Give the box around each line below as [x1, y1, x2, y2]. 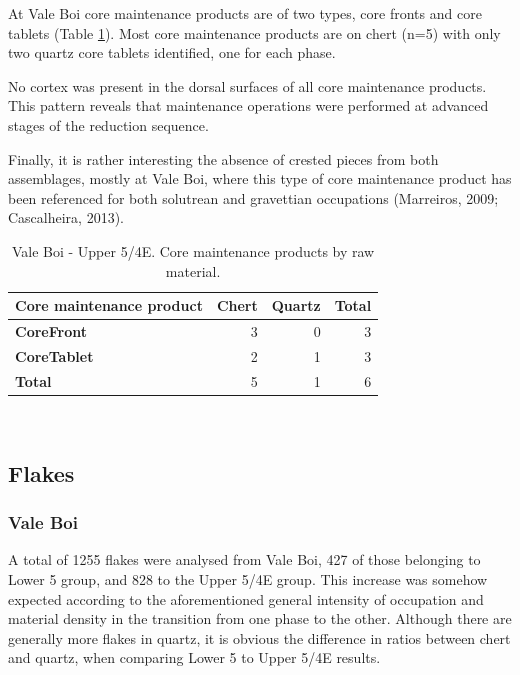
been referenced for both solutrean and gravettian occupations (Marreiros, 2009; [8, 187, 499, 208]
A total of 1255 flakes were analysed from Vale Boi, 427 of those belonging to [8, 549, 481, 570]
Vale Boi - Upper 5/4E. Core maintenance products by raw [11, 240, 375, 261]
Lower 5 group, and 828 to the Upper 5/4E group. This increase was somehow [8, 568, 488, 589]
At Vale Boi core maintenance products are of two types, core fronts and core [8, 3, 482, 23]
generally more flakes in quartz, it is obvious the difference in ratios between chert [8, 627, 511, 648]
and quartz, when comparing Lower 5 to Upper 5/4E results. [8, 647, 381, 668]
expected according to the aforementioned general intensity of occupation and [8, 588, 484, 609]
